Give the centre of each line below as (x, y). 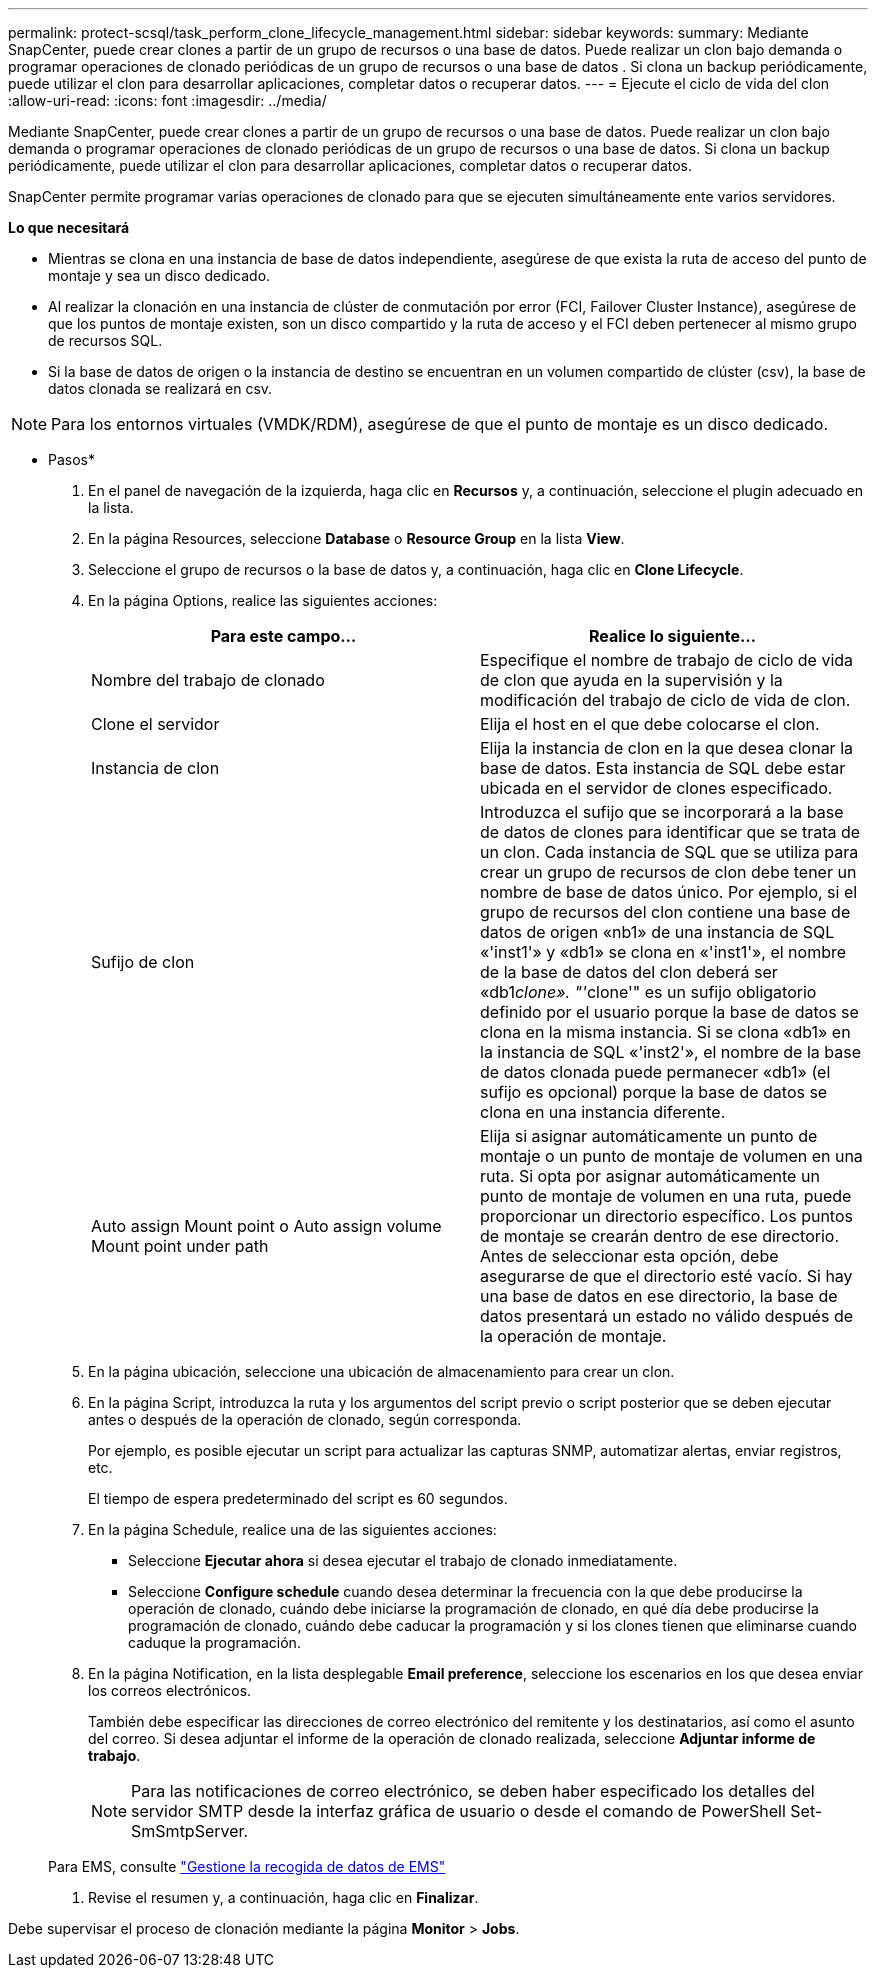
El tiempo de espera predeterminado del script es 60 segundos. (298, 1498)
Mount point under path (180, 1246)
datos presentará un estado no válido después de (666, 1316)
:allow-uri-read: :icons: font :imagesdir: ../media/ (167, 100)
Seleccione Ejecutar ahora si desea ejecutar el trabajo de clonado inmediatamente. (403, 1560)
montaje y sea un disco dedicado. (159, 275)
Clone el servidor (155, 724)
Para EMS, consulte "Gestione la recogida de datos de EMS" (247, 1866)
